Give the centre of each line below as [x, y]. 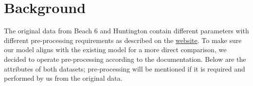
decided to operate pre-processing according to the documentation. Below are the [125, 59]
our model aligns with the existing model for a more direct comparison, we [115, 50]
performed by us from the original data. [63, 78]
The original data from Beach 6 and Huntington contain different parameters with [126, 31]
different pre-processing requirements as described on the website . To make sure [123, 40]
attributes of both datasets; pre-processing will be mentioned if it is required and [125, 68]
